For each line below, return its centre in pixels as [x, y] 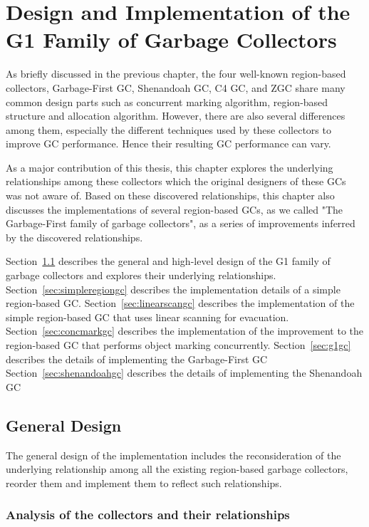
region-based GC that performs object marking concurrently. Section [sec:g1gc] [178, 345]
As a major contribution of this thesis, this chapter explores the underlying [170, 167]
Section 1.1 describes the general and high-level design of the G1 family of [168, 261]
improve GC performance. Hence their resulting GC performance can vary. [168, 144]
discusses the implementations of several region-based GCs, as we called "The [175, 209]
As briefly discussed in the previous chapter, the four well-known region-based [176, 74]
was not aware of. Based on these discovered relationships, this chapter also [170, 195]
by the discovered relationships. [74, 237]
